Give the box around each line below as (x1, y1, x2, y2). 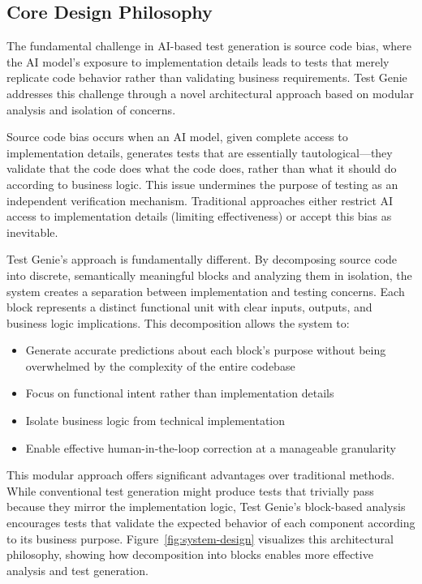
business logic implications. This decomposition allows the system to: (6, 314, 350, 331)
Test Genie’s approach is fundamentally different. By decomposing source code (6, 251, 398, 268)
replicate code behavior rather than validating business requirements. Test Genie (6, 69, 407, 86)
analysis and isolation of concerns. (6, 101, 176, 118)
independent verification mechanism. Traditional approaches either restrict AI (6, 191, 394, 208)
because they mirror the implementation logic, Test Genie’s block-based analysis (6, 498, 406, 515)
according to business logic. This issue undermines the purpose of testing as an (6, 175, 398, 192)
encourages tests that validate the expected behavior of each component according (6, 514, 416, 531)
